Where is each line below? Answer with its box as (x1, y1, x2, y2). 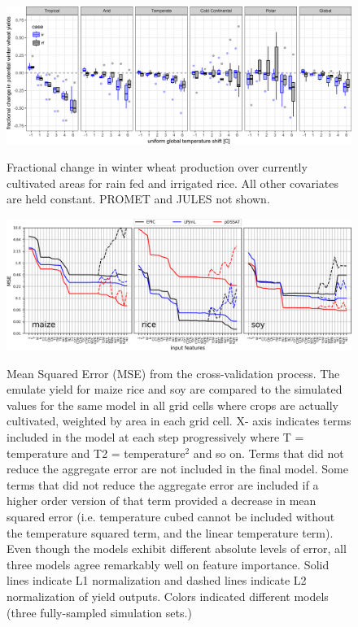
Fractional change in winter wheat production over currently (7, 158, 308, 175)
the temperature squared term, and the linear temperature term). (7, 524, 334, 541)
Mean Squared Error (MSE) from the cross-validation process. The (7, 364, 340, 381)
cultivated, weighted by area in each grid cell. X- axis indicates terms (7, 412, 351, 429)
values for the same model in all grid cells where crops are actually (7, 396, 339, 413)
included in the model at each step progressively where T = (7, 429, 304, 445)
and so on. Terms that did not (193, 444, 344, 461)
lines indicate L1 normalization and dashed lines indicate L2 (7, 572, 307, 589)
